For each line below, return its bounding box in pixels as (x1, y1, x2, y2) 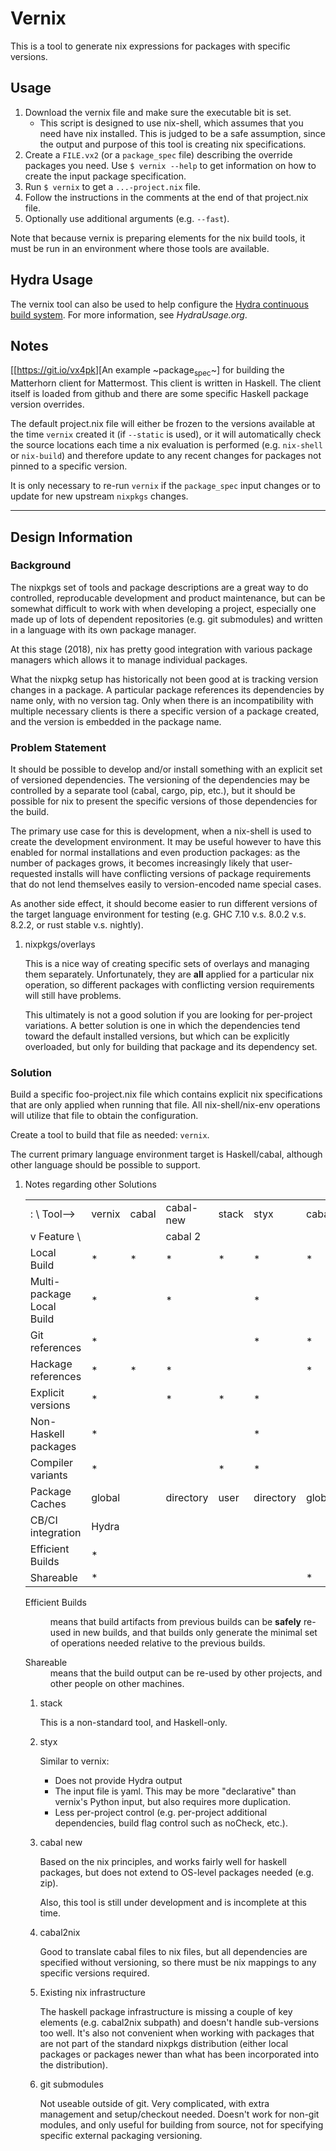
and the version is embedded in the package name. (10, 715, 222, 727)
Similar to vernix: (39, 1755, 110, 1767)
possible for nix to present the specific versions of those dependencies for (10, 795, 318, 807)
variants (29, 1468, 68, 1482)
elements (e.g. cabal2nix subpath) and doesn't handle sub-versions (39, 2017, 320, 2029)
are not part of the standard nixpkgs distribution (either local (39, 2038, 289, 2050)
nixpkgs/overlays (24, 938, 96, 951)
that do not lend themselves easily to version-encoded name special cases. (10, 878, 322, 891)
